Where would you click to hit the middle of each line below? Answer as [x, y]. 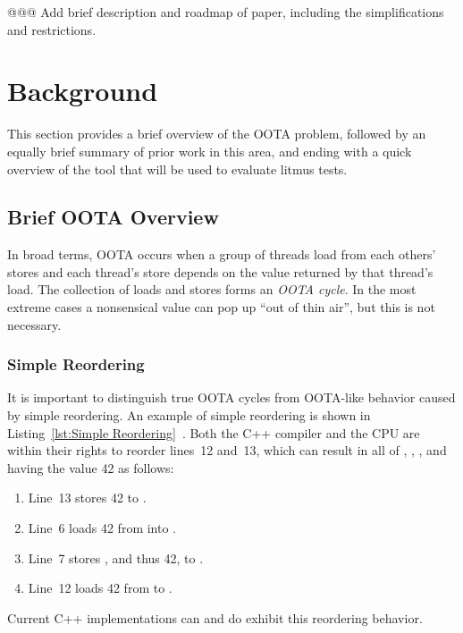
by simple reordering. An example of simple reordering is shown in [189, 415]
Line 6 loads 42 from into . [102, 528]
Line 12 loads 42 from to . [100, 588]
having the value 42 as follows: [91, 467]
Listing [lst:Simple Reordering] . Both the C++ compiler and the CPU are [214, 432]
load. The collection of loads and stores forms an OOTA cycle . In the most [212, 289]
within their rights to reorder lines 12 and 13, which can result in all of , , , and [227, 450]
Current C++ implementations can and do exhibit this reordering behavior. [215, 617]
